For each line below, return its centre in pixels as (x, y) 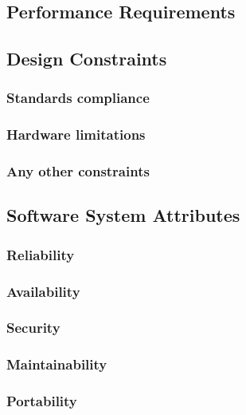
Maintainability (57, 364)
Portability (42, 401)
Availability (43, 291)
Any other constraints (78, 171)
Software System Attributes (123, 215)
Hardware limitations (76, 134)
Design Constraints (87, 59)
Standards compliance (78, 98)
